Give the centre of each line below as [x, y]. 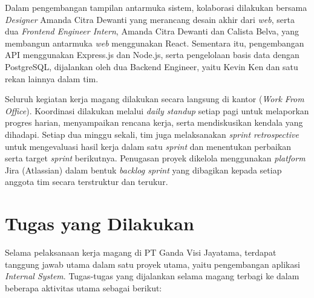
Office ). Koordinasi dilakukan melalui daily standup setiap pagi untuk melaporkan [157, 110]
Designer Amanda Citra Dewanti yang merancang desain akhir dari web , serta [150, 19]
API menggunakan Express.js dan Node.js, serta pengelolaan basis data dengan [152, 55]
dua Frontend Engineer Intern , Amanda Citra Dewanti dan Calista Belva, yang [152, 31]
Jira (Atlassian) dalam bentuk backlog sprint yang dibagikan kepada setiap [143, 170]
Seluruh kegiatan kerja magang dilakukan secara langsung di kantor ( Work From [155, 99]
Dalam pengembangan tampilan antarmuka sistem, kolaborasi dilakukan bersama [156, 7]
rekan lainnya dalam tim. [52, 78]
